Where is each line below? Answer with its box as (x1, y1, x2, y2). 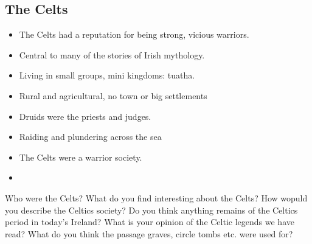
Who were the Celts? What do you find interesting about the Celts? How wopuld (5, 191, 308, 204)
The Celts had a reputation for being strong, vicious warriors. (19, 28, 249, 41)
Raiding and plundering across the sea (19, 130, 162, 143)
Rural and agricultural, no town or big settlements (19, 89, 207, 102)
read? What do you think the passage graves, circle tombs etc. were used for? (5, 227, 293, 240)
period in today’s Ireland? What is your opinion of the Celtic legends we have (5, 215, 294, 228)
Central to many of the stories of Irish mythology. (19, 48, 205, 61)
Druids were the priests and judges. (19, 110, 151, 122)
